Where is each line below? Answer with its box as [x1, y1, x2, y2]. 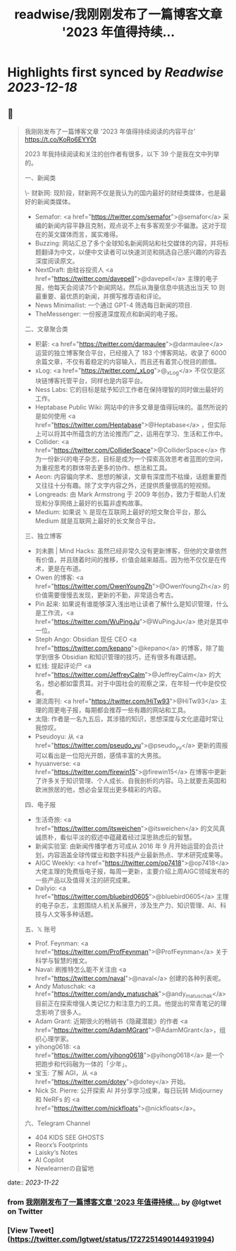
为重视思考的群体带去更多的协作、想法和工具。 [35, 463, 171, 472]
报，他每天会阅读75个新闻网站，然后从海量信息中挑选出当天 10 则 [35, 284, 225, 291]
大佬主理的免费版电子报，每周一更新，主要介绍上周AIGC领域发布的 [35, 867, 230, 875]
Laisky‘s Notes [35, 1148, 78, 1157]
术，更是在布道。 [35, 564, 85, 573]
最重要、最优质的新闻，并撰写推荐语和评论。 [35, 292, 166, 301]
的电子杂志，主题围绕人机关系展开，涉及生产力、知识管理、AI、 [35, 901, 221, 909]
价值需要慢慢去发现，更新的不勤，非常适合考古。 [35, 590, 178, 599]
